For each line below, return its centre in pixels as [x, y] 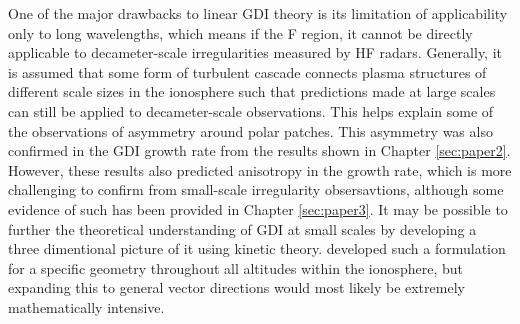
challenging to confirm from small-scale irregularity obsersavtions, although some [256, 189]
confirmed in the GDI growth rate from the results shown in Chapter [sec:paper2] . [259, 150]
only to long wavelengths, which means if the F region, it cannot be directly [240, 32]
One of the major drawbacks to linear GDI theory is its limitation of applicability [258, 13]
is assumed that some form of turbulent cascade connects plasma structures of [247, 71]
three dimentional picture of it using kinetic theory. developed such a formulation [257, 248]
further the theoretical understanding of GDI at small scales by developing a [242, 228]
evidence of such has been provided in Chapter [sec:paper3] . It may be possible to [258, 208]
